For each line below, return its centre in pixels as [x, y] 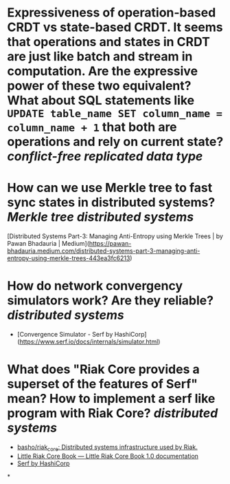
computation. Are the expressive [102, 71]
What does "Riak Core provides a [104, 369]
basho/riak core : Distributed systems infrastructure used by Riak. [107, 448]
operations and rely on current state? [115, 142]
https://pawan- [110, 244]
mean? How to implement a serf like [111, 399]
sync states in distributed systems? [111, 203]
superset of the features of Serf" [102, 384]
